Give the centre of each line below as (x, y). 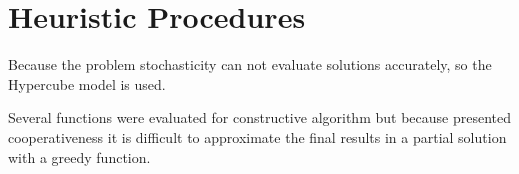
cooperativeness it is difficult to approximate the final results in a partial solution (257, 136)
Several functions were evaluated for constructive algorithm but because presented (259, 117)
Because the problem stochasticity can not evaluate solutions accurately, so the (250, 64)
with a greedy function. (79, 156)
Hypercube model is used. (87, 83)
